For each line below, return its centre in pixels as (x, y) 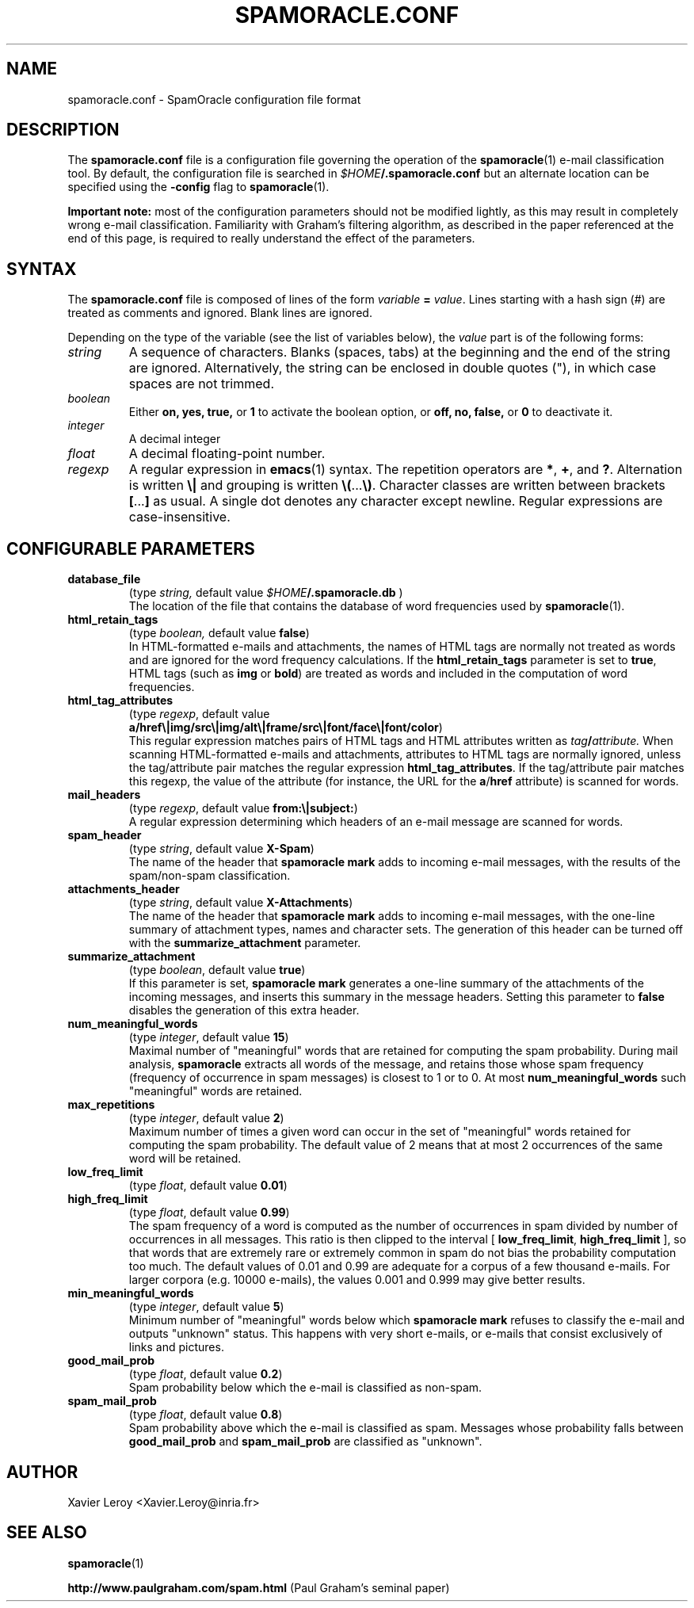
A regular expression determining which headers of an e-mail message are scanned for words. (376, 822)
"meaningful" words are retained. (215, 1091)
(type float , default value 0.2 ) (206, 1374)
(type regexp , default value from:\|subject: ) (243, 808)
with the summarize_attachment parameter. (245, 943)
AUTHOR (42, 1472)
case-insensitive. (179, 517)
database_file (104, 579)
